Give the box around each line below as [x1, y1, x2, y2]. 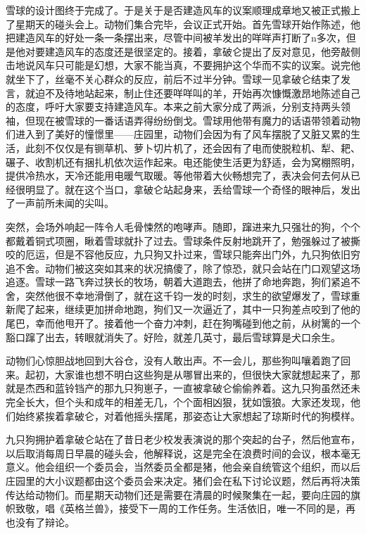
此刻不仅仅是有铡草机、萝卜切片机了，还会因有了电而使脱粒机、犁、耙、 [25, 140, 360, 155]
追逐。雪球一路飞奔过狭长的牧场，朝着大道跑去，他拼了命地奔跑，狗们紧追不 [6, 274, 360, 289]
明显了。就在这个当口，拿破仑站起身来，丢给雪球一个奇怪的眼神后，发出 [25, 182, 360, 196]
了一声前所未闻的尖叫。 [6, 196, 114, 210]
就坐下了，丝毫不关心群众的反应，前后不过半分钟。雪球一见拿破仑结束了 [6, 71, 341, 86]
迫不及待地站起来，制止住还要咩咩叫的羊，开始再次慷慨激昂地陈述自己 [34, 85, 360, 100]
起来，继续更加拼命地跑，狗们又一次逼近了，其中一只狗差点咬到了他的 [34, 302, 360, 317]
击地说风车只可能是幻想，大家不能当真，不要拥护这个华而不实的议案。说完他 [6, 58, 360, 72]
